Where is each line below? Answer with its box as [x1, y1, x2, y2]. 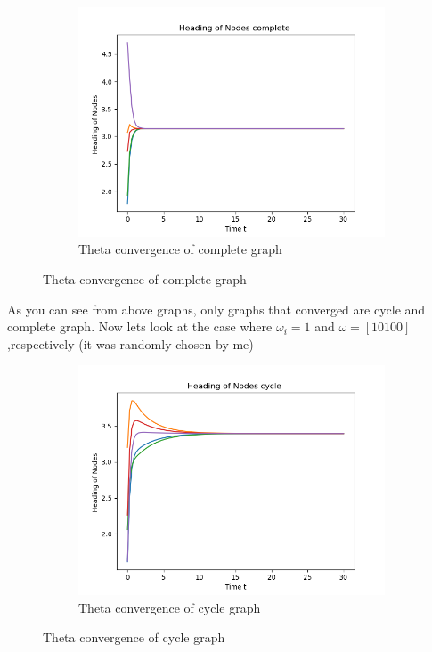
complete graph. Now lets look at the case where [7, 317, 273, 336]
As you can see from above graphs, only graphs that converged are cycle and [7, 299, 426, 318]
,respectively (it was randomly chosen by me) [7, 334, 254, 353]
